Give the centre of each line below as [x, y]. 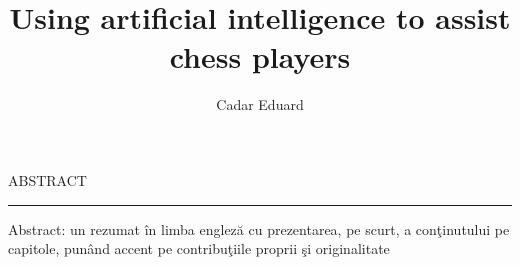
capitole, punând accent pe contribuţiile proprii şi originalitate [199, 248]
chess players [260, 56]
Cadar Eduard [260, 104]
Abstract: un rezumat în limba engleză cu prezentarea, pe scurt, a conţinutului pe [259, 228]
